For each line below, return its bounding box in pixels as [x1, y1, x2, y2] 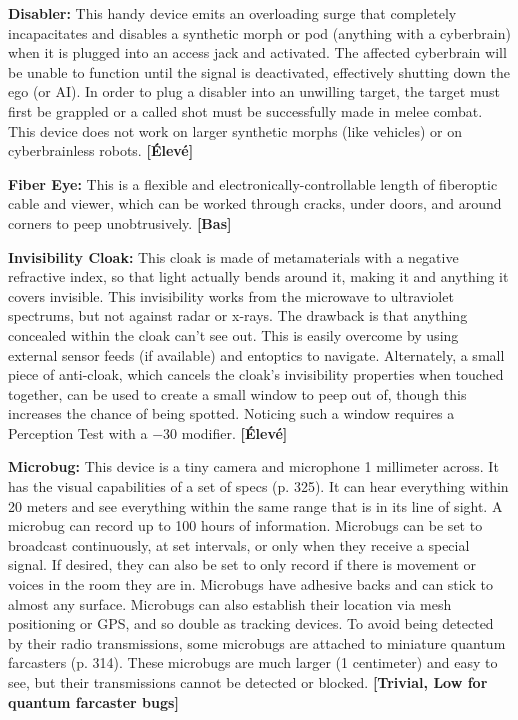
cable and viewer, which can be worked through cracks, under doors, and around [8, 193, 502, 214]
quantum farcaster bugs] [8, 691, 179, 712]
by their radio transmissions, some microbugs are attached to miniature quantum [8, 632, 506, 653]
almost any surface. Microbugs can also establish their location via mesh [8, 593, 452, 614]
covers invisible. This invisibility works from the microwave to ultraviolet [8, 285, 454, 306]
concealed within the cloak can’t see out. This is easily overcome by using [8, 324, 459, 345]
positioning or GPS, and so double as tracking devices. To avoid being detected [8, 613, 494, 634]
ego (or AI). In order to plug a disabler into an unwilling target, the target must [8, 81, 500, 102]
